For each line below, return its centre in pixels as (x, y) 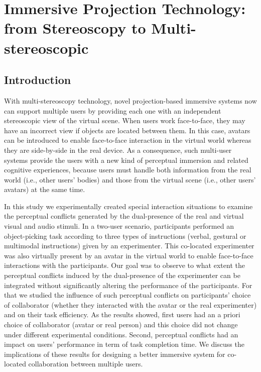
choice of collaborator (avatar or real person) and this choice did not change (121, 324)
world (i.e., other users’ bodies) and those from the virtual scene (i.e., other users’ (130, 179)
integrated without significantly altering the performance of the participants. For (128, 285)
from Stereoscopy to (75, 28)
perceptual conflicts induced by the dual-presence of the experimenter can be (122, 275)
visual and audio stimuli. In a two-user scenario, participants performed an (119, 226)
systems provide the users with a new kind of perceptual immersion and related (126, 160)
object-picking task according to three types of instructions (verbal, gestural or (125, 236)
